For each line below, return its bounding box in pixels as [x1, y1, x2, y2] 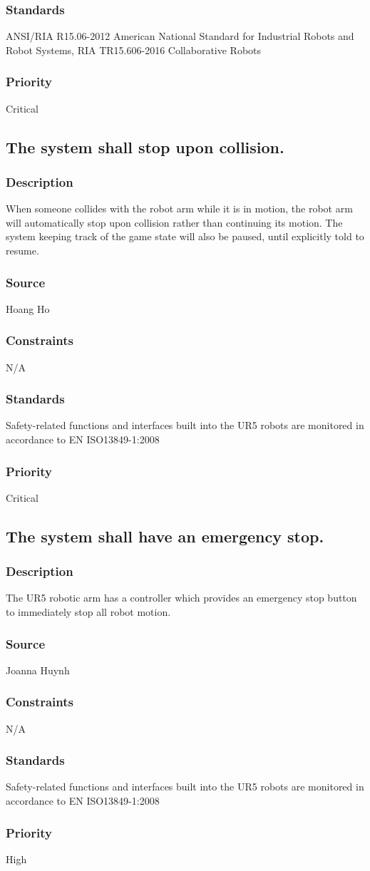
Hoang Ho [6, 301, 50, 316]
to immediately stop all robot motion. [6, 604, 171, 619]
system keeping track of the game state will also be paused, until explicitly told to [6, 229, 364, 244]
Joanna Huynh [6, 662, 70, 677]
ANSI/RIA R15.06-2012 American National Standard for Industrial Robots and [6, 29, 354, 43]
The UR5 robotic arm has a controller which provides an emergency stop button [6, 590, 357, 605]
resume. [6, 243, 39, 257]
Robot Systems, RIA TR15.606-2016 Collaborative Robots [6, 42, 262, 57]
